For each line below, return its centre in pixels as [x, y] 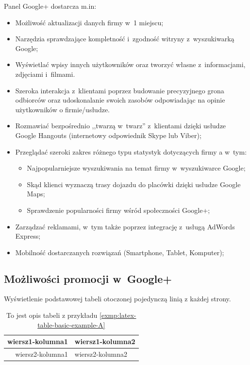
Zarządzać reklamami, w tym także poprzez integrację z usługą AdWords [125, 226]
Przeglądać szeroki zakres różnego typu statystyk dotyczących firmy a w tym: [131, 151]
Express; [28, 236]
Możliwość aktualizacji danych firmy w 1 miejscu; [89, 22]
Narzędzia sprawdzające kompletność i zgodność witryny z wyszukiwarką [125, 39]
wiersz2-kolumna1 [42, 354]
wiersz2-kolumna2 [101, 354]
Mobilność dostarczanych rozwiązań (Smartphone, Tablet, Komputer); [120, 252]
